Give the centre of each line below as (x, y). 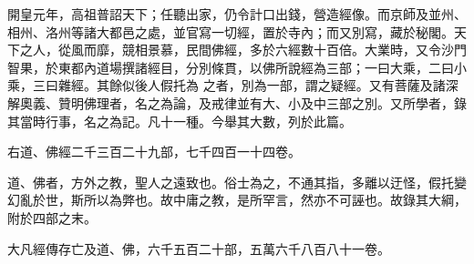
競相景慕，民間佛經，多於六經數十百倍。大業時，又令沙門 (294, 50)
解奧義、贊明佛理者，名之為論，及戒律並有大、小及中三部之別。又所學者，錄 (237, 102)
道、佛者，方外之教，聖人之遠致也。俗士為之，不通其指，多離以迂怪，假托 (231, 182)
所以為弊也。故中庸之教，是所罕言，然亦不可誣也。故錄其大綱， (275, 200)
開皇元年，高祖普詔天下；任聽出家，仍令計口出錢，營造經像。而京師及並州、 (237, 14)
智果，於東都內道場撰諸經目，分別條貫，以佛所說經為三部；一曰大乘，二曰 (231, 67)
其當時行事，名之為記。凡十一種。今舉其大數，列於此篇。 (180, 121)
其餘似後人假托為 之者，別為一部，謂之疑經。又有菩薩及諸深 (277, 85)
